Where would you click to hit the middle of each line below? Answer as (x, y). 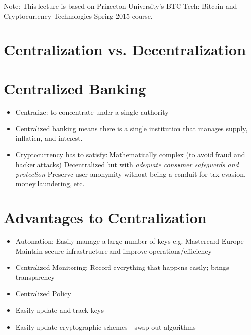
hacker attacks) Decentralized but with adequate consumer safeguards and (127, 164)
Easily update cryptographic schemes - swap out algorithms (106, 326)
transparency (35, 277)
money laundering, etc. (50, 184)
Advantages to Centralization (105, 218)
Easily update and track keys (59, 310)
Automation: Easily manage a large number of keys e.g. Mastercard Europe (129, 241)
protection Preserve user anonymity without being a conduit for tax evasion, (130, 174)
